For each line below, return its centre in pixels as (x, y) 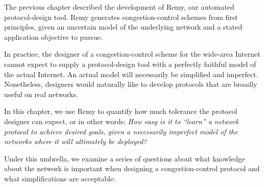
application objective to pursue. (54, 37)
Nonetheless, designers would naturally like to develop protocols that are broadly (131, 84)
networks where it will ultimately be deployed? (76, 141)
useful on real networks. (41, 94)
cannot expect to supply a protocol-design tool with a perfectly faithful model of (130, 64)
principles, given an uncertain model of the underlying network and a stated (123, 27)
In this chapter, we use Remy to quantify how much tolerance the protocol (121, 111)
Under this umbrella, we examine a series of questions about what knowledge (125, 158)
